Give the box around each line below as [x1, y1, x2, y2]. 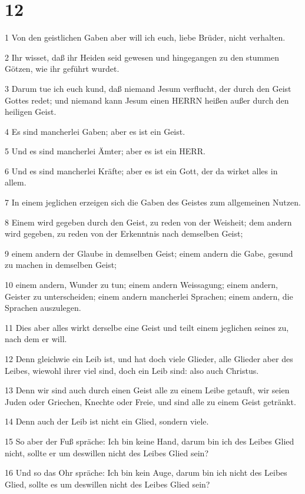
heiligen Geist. [5, 105, 57, 118]
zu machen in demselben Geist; [5, 258, 117, 271]
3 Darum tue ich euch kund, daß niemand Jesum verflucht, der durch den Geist [5, 82, 291, 94]
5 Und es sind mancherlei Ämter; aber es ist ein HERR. [5, 145, 205, 157]
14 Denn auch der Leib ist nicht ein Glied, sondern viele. [5, 415, 209, 427]
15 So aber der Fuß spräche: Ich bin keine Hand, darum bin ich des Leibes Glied [5, 435, 294, 447]
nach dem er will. [5, 333, 67, 345]
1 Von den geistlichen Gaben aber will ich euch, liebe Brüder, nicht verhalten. [5, 31, 286, 44]
